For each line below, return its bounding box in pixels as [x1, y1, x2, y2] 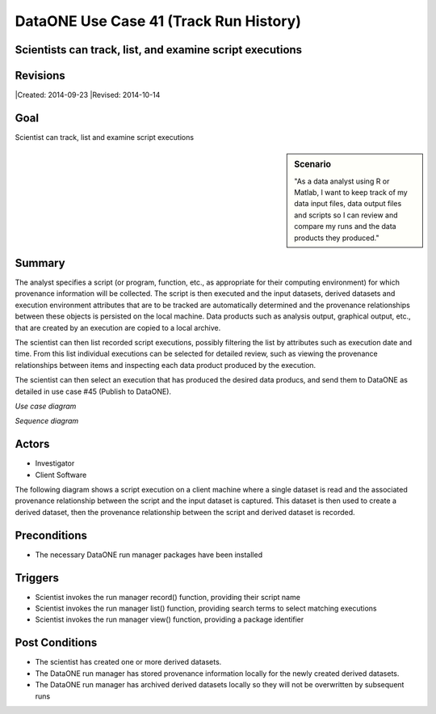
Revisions [15, 69, 66, 82]
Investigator [35, 458, 75, 468]
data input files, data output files [294, 199, 402, 209]
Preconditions [15, 528, 88, 542]
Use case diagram [15, 401, 77, 411]
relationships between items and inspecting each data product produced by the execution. [15, 360, 317, 370]
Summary [15, 256, 65, 270]
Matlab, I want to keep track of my [294, 188, 408, 197]
